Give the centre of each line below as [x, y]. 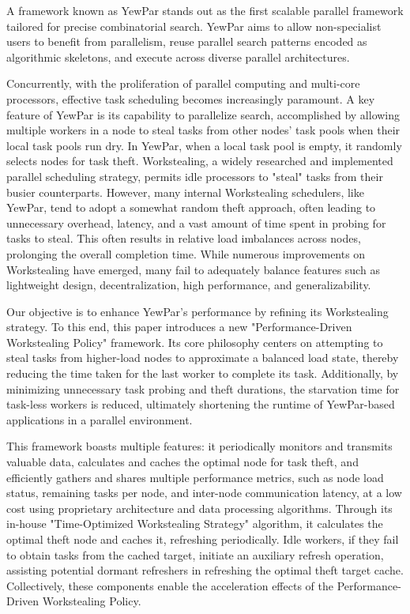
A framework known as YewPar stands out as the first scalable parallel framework [205, 10]
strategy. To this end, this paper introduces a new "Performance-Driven [179, 327]
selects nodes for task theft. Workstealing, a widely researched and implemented [200, 161]
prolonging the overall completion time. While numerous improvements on [186, 253]
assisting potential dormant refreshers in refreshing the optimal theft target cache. [205, 570]
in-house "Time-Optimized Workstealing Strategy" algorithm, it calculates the [195, 524]
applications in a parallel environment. [100, 419]
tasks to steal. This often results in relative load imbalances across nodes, [184, 238]
